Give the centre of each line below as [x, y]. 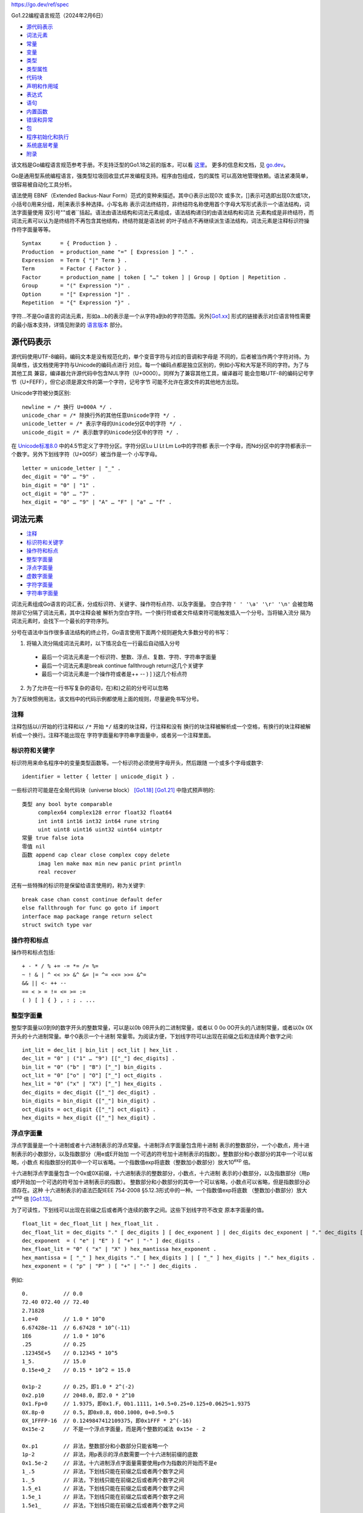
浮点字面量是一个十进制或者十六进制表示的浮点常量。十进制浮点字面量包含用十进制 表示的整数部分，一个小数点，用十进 [160, 1145]
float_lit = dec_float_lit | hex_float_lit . [91, 1224]
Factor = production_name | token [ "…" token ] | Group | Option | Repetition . [154, 277]
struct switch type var [57, 925]
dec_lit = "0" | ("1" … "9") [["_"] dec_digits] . [99, 1058]
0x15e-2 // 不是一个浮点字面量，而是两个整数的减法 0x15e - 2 [114, 1429]
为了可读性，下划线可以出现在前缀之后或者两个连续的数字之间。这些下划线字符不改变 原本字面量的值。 [139, 1210]
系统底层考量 [42, 145]
